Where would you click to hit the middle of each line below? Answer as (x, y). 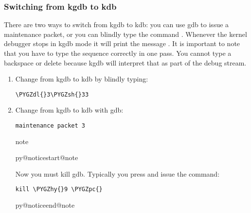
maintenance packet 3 (50, 126)
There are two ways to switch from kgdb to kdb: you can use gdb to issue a (117, 25)
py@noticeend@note (45, 205)
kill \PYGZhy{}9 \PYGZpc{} (59, 189)
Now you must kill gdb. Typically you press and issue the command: (117, 173)
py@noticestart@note (47, 157)
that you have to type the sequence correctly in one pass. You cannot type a (118, 53)
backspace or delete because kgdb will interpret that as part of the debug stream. (125, 62)
